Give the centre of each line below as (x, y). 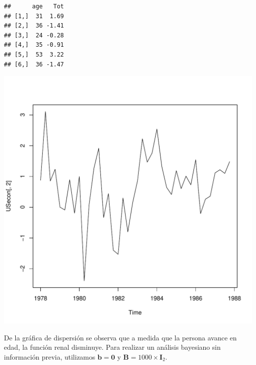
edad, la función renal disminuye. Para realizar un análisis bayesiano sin (112, 347)
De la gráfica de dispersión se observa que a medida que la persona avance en (120, 337)
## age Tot (34, 6)
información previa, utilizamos (50, 356)
